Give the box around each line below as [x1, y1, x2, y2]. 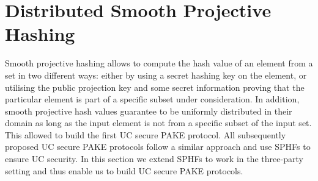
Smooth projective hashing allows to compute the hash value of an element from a [5, 57, 313, 69]
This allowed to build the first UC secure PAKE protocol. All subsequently [5, 128, 286, 141]
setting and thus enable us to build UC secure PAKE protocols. [5, 164, 243, 177]
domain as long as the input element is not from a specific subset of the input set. [5, 116, 312, 129]
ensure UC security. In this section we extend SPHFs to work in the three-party [5, 152, 303, 165]
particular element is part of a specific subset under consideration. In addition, [5, 93, 300, 105]
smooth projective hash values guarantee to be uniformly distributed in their [5, 104, 292, 117]
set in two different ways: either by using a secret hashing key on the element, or [5, 68, 307, 81]
